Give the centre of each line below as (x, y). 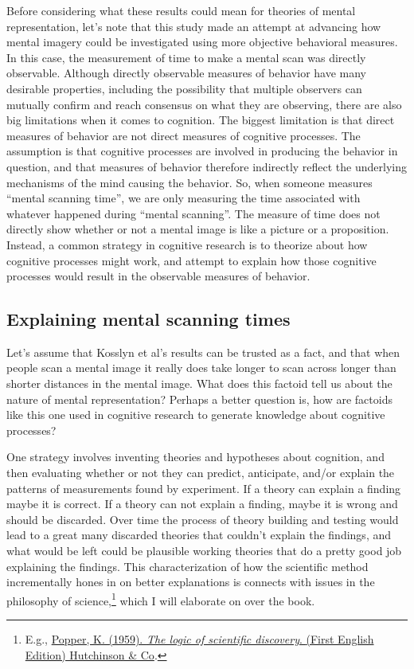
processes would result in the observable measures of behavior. (158, 276)
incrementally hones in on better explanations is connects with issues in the (191, 582)
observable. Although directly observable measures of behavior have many (187, 73)
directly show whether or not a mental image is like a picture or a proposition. (198, 229)
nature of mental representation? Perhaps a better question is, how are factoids (199, 399)
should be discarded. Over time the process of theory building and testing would (203, 519)
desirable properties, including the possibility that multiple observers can (184, 88)
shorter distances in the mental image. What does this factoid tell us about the (199, 383)
